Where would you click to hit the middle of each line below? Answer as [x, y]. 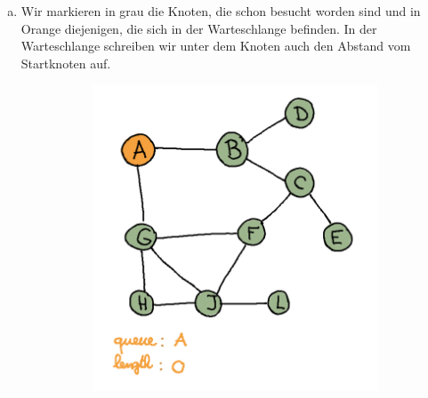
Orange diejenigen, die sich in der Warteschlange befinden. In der [199, 28]
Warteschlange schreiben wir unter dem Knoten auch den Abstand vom [216, 46]
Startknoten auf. [66, 63]
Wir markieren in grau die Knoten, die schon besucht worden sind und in [221, 11]
